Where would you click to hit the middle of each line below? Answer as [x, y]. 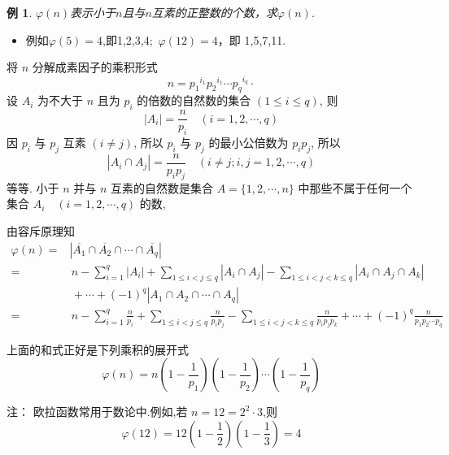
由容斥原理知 [41, 230]
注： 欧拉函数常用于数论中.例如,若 [97, 412]
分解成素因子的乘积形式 [95, 67]
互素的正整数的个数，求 [214, 12]
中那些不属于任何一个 [355, 187]
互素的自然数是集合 [162, 187]
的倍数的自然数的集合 [194, 100]
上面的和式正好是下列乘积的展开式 [98, 349]
